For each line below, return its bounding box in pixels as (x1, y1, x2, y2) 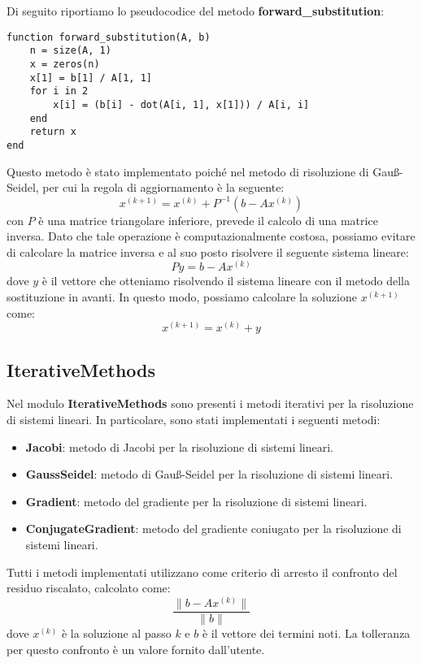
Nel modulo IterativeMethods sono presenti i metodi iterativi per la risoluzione (7, 395, 414, 412)
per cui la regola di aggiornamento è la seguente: (42, 179, 285, 196)
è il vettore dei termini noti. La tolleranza (202, 624, 411, 641)
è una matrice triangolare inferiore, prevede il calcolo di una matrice (38, 211, 378, 228)
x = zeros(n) (29, 58, 100, 70)
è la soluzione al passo (61, 624, 172, 641)
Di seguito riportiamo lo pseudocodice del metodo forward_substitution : (7, 2, 385, 19)
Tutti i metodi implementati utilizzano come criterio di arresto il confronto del (7, 563, 398, 580)
